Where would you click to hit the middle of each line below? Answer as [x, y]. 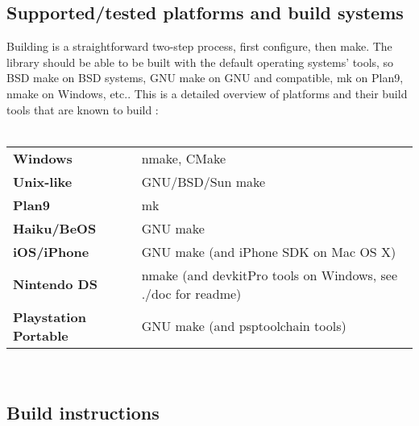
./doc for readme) [191, 293]
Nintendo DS [55, 284]
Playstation [50, 316]
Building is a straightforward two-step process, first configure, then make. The [199, 46]
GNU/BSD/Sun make [203, 181]
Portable [41, 335]
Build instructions [83, 412]
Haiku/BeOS [55, 228]
